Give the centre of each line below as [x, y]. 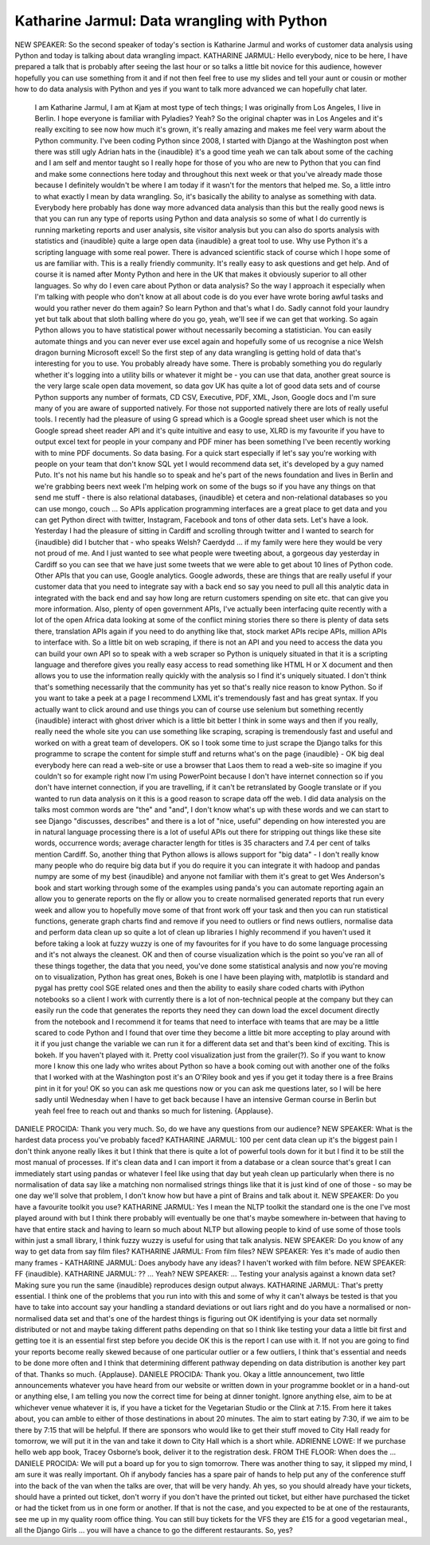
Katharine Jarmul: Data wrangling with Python [171, 21]
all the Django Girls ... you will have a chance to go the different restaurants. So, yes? [154, 1531]
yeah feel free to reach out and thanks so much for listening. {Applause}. [154, 1111]
